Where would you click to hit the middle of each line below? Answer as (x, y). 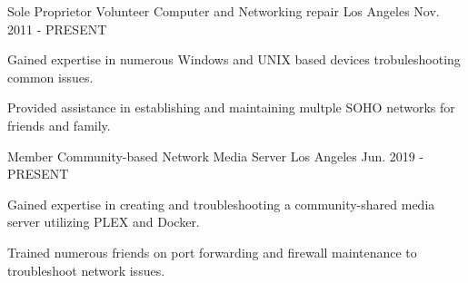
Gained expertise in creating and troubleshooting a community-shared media (221, 204)
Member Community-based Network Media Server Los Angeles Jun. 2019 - (216, 156)
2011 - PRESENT (57, 29)
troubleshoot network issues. (86, 270)
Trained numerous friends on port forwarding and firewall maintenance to (212, 252)
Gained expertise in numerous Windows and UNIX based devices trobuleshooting (234, 59)
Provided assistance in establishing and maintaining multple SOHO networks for (231, 107)
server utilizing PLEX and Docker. (104, 222)
